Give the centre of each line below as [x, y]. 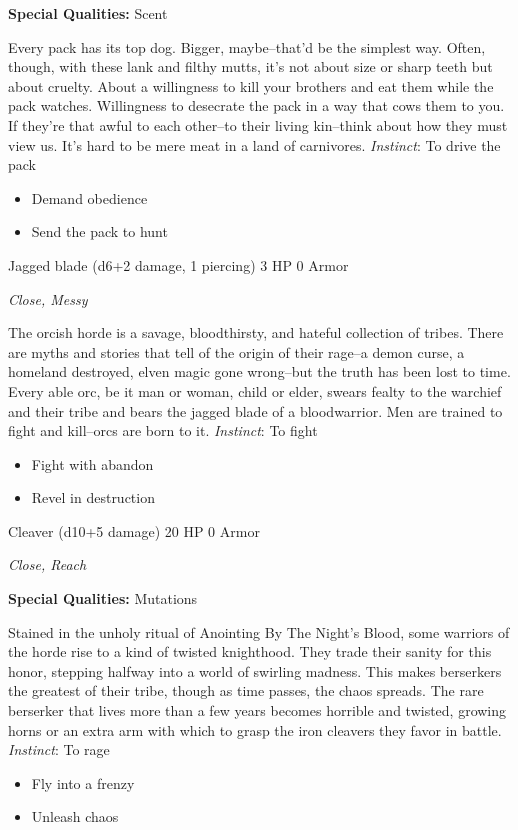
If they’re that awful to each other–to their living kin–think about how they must [258, 124]
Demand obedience [89, 197]
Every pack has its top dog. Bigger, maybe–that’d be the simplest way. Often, [247, 46]
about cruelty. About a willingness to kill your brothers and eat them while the [251, 85]
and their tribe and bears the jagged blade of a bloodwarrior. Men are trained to [255, 410]
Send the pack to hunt [99, 231]
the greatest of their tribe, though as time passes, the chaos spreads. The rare [246, 690]
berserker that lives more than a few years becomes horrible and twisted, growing [257, 710]
